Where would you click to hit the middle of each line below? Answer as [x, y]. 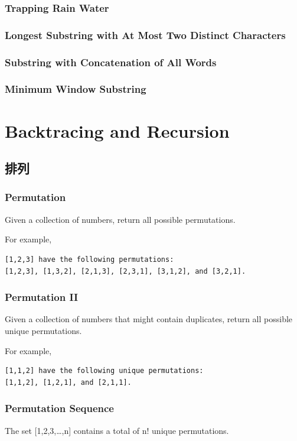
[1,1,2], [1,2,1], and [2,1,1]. [68, 382]
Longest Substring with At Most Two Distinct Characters [145, 35]
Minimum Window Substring [76, 89]
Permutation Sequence [59, 408]
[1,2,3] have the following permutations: [89, 259]
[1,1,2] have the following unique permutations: [104, 371]
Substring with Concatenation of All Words [111, 62]
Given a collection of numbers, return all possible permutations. [120, 219]
